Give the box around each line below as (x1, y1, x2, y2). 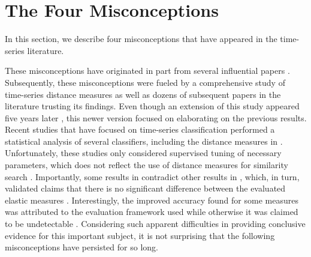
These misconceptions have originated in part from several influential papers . (5, 64, 290, 77)
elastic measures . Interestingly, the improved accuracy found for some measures (5, 193, 298, 206)
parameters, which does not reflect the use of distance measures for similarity (5, 159, 288, 171)
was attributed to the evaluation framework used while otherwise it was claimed (5, 205, 298, 218)
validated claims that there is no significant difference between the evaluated (5, 182, 286, 195)
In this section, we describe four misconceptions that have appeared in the (5, 32, 277, 45)
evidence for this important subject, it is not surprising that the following (5, 229, 275, 241)
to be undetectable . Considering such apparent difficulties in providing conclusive (5, 217, 306, 230)
